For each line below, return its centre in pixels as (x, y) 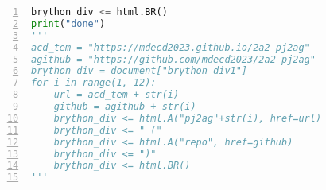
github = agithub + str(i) (125, 107)
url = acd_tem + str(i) (116, 95)
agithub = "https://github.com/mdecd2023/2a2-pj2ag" (173, 59)
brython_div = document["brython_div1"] (140, 71)
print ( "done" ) (68, 23)
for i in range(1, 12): (94, 83)
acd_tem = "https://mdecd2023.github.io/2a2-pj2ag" (171, 47)
